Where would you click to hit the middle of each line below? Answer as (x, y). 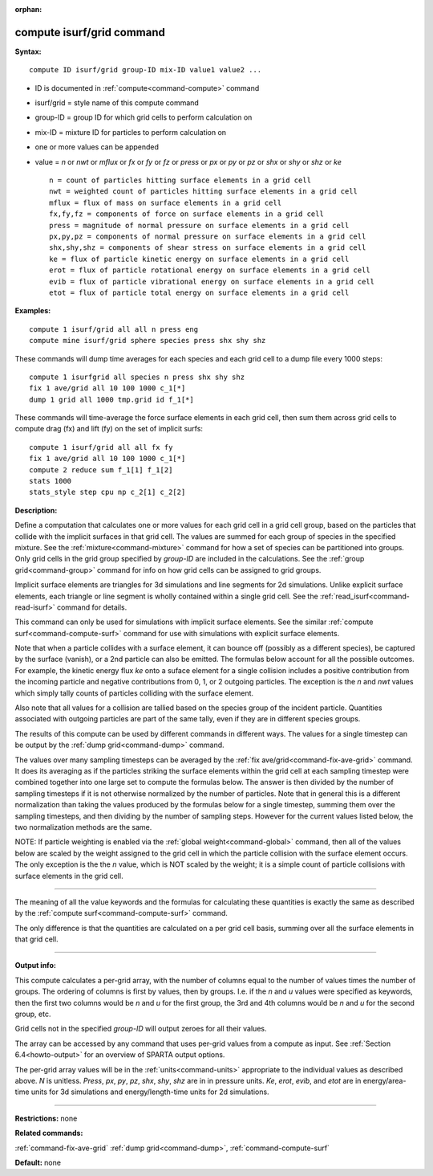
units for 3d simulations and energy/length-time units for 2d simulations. (150, 1092)
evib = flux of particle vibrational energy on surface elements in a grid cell (212, 282)
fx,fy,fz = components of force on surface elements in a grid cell (186, 214)
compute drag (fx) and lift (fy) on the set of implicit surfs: (109, 429)
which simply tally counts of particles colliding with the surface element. (134, 693)
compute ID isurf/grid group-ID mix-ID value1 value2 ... (146, 70)
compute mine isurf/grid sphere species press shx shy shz (148, 341)
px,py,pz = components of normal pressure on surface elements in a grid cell (208, 236)
